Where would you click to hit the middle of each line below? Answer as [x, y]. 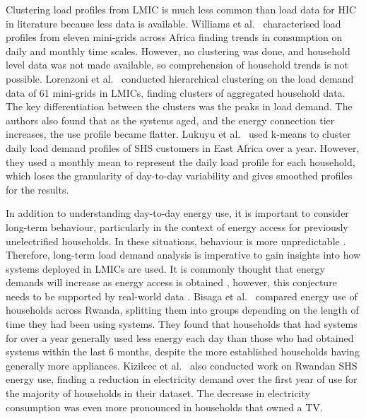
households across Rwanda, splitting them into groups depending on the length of [182, 310]
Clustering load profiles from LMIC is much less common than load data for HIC [181, 9]
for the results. [37, 189]
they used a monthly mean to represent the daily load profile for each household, [181, 161]
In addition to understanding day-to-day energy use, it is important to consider [177, 213]
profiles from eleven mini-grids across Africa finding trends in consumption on [174, 37]
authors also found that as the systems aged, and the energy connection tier [170, 120]
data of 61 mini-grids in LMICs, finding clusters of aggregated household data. [176, 92]
